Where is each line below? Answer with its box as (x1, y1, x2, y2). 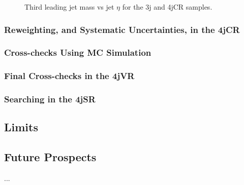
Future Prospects (4, 149, 97, 165)
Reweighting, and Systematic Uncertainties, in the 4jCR (4, 23, 240, 35)
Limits (4, 119, 38, 135)
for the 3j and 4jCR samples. (122, 2, 212, 12)
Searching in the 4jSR (4, 93, 96, 105)
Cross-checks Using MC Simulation (4, 46, 151, 59)
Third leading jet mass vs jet (24, 2, 114, 12)
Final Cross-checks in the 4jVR (4, 69, 135, 82)
